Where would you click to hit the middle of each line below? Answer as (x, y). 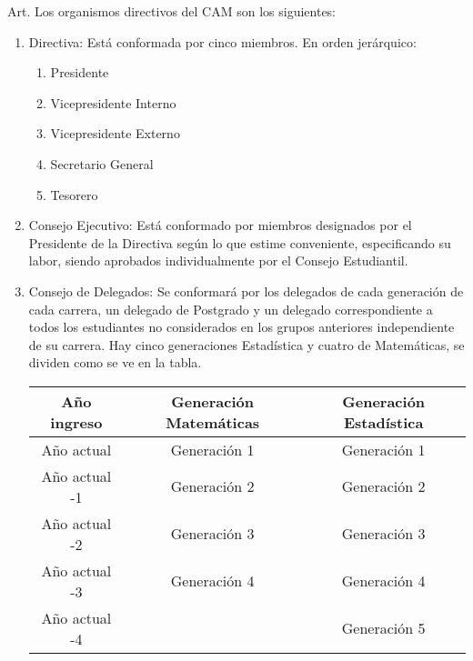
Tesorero (74, 194)
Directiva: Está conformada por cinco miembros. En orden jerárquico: (222, 41)
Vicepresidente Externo (115, 133)
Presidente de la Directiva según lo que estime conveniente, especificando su (240, 242)
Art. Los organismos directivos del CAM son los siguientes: (172, 11)
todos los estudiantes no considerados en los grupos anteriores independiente (242, 327)
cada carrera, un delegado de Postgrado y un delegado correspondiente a (231, 309)
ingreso (76, 422)
